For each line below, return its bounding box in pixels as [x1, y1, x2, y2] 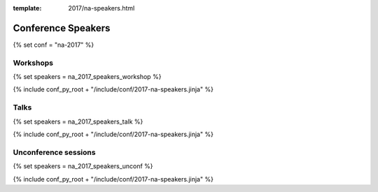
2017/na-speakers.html [68, 4, 135, 12]
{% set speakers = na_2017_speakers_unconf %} [13, 162, 153, 170]
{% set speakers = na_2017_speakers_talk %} [13, 117, 143, 126]
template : [13, 4, 42, 12]
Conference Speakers [13, 22, 111, 34]
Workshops [13, 58, 54, 68]
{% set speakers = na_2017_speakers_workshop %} [13, 73, 162, 81]
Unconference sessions [13, 147, 96, 157]
